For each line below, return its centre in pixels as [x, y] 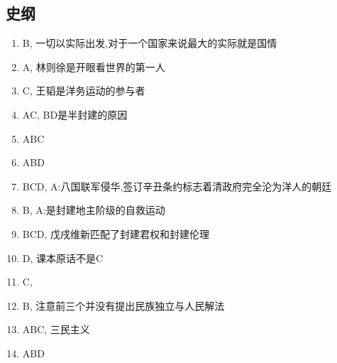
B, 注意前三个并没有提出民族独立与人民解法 [123, 305]
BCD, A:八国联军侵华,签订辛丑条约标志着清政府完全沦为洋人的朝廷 [177, 186]
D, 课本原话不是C [63, 258]
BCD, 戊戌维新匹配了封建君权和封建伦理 [116, 233]
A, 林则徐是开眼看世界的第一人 [94, 66]
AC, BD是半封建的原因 [75, 114]
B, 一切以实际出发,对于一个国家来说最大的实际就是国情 [150, 43]
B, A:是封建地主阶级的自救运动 [94, 210]
